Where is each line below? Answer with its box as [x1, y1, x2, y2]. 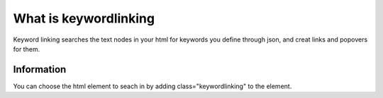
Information [13, 63, 67, 75]
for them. [13, 44, 40, 53]
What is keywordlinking [13, 11, 155, 26]
